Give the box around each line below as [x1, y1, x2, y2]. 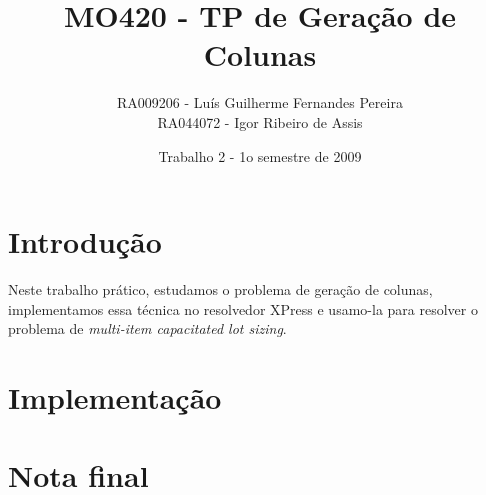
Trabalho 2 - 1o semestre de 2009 [158, 145, 362, 166]
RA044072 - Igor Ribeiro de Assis [157, 111, 363, 132]
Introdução [8, 221, 162, 262]
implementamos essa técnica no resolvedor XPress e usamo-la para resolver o [8, 298, 478, 319]
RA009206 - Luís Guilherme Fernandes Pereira [117, 92, 403, 113]
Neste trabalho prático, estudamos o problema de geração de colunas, [8, 279, 433, 300]
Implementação [8, 377, 222, 417]
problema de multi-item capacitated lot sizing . [8, 318, 287, 339]
